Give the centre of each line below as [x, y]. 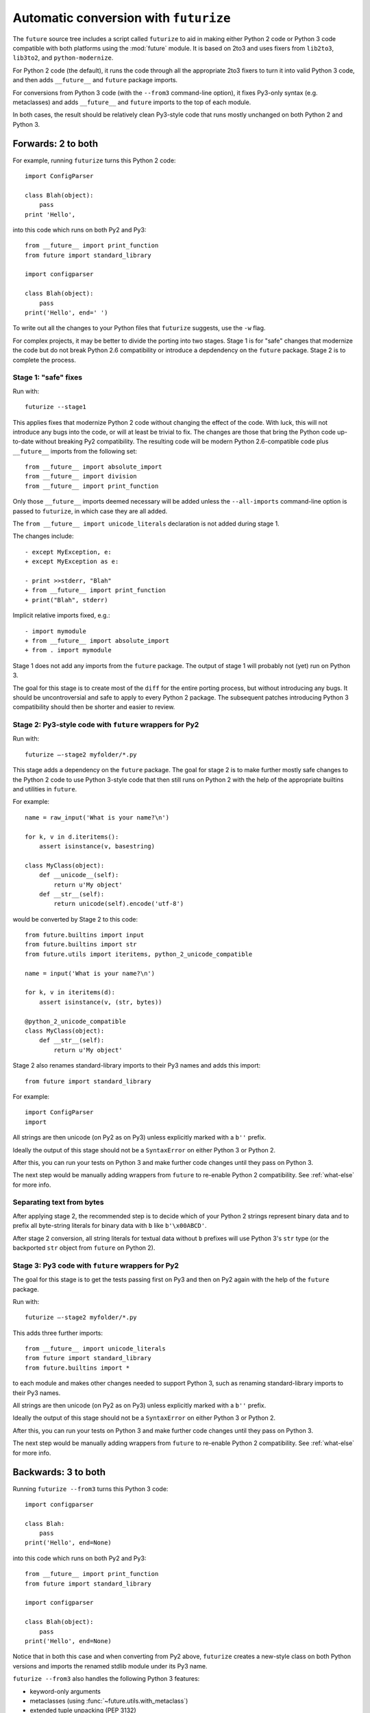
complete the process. [45, 360]
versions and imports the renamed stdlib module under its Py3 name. [110, 1666]
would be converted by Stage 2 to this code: [75, 919]
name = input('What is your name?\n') [90, 973]
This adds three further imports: [58, 1333]
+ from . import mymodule [69, 650]
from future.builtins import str [81, 945]
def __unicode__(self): [79, 875]
